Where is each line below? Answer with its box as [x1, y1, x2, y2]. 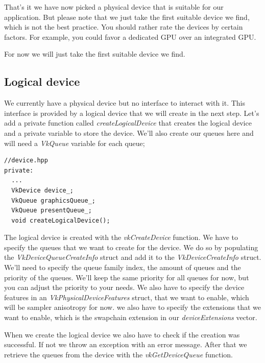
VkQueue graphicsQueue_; [11, 197, 95, 204]
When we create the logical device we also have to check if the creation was [4, 329, 240, 340]
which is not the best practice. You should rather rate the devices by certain [4, 21, 243, 32]
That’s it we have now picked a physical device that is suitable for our [4, 2, 224, 12]
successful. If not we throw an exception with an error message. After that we [4, 339, 247, 350]
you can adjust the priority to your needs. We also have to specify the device [4, 282, 245, 293]
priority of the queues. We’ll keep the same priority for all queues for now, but [4, 272, 249, 282]
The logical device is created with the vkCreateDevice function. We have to [4, 232, 238, 243]
